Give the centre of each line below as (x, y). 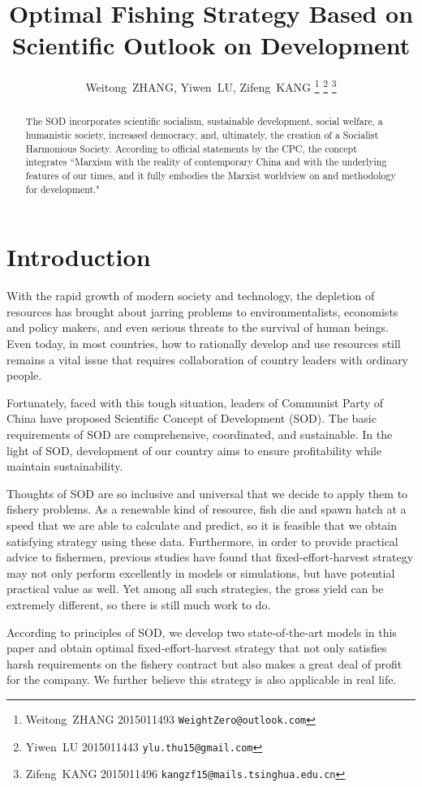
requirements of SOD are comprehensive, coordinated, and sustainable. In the (200, 434)
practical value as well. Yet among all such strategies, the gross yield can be (195, 589)
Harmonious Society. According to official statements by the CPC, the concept (191, 148)
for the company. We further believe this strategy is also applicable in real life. (202, 679)
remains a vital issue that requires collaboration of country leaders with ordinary (208, 359)
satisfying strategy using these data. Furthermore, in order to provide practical (202, 541)
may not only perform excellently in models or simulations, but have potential (201, 572)
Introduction (79, 257)
